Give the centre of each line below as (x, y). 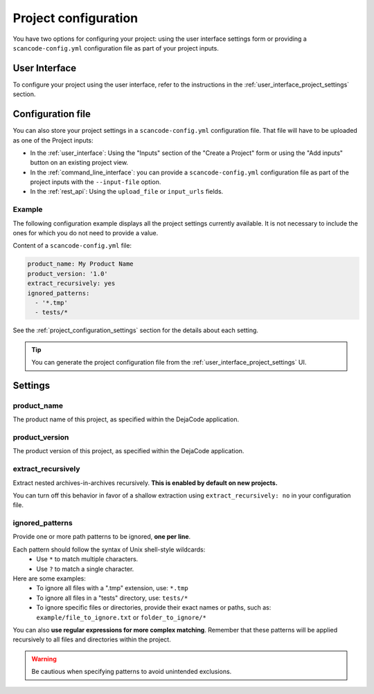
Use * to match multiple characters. (87, 559)
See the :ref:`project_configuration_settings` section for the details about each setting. (136, 330)
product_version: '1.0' (68, 274)
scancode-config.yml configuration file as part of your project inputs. (116, 48)
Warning (44, 659)
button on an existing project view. (79, 163)
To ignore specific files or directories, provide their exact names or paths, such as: (154, 608)
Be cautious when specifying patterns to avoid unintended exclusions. (132, 672)
